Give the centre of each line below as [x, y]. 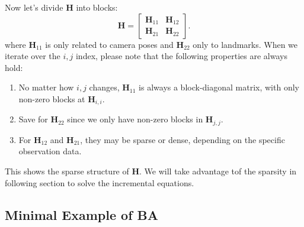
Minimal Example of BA [81, 214]
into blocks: [97, 7]
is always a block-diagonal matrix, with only [219, 87]
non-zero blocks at [52, 98]
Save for [33, 119]
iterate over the [33, 56]
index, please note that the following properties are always [181, 56]
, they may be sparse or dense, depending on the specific [183, 139]
